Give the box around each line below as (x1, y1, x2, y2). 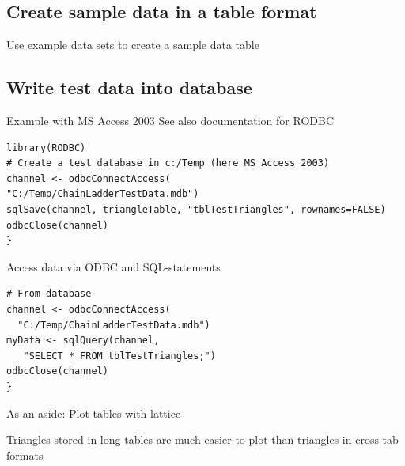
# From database (6, 288, 92, 300)
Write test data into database (6, 75, 252, 100)
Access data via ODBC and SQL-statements (6, 258, 221, 275)
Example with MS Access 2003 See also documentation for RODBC (6, 112, 335, 128)
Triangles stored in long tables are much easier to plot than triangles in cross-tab (6, 431, 399, 448)
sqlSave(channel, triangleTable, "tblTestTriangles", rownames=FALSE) (6, 203, 386, 215)
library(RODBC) (6, 142, 86, 153)
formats (6, 446, 44, 463)
